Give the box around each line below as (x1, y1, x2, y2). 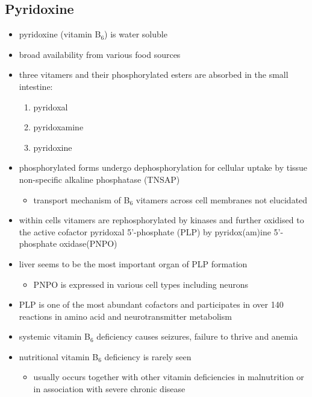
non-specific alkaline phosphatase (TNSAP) (19, 173, 180, 185)
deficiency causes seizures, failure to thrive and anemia (96, 330, 298, 343)
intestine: (19, 80, 53, 92)
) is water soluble (104, 28, 167, 40)
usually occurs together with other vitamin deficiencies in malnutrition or (33, 370, 304, 383)
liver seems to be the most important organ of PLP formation (19, 257, 248, 270)
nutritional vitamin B (19, 350, 99, 363)
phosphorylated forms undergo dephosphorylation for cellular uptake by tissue (19, 161, 308, 174)
